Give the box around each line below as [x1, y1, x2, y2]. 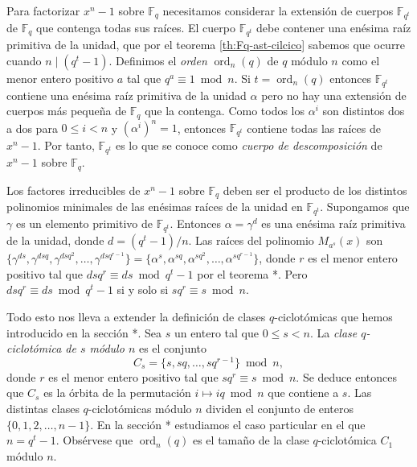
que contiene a [268, 384, 339, 401]
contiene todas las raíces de [247, 119, 381, 136]
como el [341, 52, 380, 68]
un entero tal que [174, 324, 259, 341]
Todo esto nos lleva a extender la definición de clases [6, 308, 266, 324]
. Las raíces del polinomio [188, 232, 314, 249]
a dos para [6, 119, 58, 136]
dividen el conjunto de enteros [206, 399, 354, 416]
